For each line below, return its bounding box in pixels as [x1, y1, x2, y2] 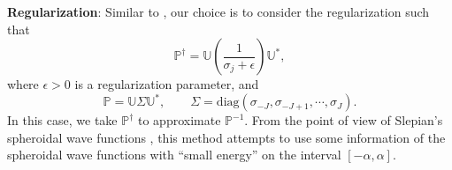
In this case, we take [7, 111, 118, 129]
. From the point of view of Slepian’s [244, 111, 443, 129]
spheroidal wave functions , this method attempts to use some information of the [7, 128, 446, 146]
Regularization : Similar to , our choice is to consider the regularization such [7, 3, 430, 20]
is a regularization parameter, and [74, 75, 259, 93]
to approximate [137, 111, 221, 129]
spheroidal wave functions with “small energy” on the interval [7, 145, 341, 164]
